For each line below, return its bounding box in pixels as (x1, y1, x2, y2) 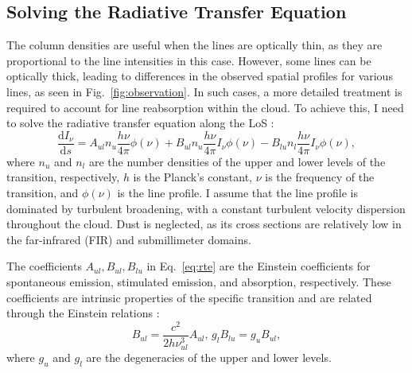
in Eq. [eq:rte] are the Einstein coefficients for (146, 258, 371, 274)
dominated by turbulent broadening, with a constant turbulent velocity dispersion (6, 200, 406, 216)
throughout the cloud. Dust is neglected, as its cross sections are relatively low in (6, 216, 402, 232)
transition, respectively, (6, 169, 120, 185)
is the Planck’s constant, (133, 169, 252, 185)
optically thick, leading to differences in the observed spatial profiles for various (6, 68, 393, 84)
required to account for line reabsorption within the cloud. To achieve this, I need (6, 99, 404, 115)
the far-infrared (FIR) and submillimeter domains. (6, 231, 251, 247)
